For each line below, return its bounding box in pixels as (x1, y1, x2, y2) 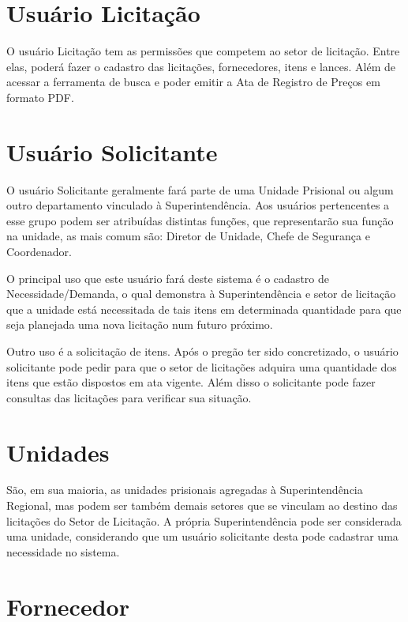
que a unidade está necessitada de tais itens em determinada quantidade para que (6, 300, 402, 317)
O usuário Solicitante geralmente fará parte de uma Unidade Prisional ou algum (6, 181, 394, 198)
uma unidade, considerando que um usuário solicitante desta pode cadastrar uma (6, 528, 399, 545)
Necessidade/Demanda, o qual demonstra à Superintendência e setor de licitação (6, 285, 396, 302)
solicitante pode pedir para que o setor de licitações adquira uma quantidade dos (6, 358, 397, 375)
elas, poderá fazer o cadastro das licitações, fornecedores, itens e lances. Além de (6, 58, 395, 74)
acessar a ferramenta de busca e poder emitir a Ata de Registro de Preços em (6, 74, 380, 90)
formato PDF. (6, 89, 74, 105)
